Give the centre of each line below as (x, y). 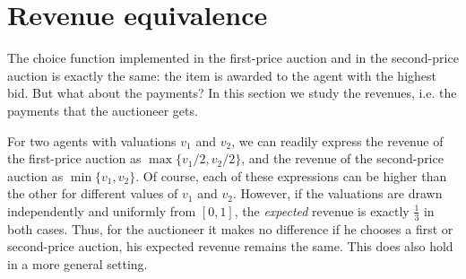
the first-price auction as (74, 158)
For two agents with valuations (92, 140)
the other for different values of (93, 193)
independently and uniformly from (102, 210)
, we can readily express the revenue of (337, 140)
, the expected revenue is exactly (322, 210)
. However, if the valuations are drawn (337, 193)
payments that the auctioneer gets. (103, 110)
